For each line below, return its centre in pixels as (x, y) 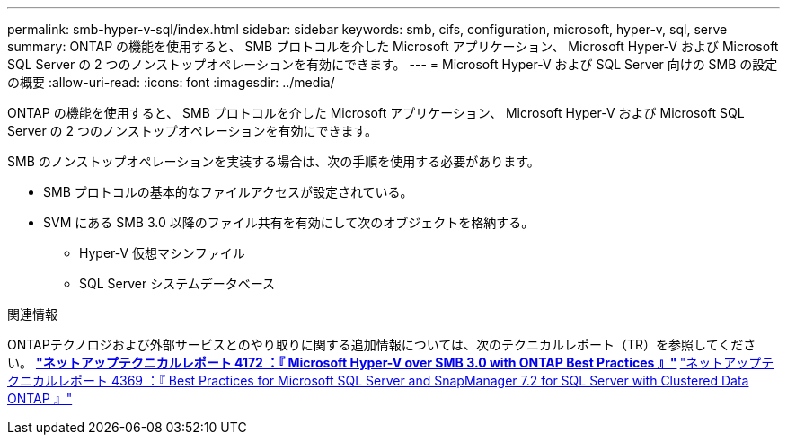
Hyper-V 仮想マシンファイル (162, 253)
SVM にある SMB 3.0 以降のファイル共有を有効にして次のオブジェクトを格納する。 (289, 222)
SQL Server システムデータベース (177, 283)
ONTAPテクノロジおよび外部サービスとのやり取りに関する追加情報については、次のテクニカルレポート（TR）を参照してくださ (382, 345)
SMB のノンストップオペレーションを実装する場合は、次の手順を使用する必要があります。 (274, 161)
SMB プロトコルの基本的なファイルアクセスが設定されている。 (228, 192)
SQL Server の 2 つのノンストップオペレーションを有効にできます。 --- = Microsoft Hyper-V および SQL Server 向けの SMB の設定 (393, 64)
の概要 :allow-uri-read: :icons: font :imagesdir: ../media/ (171, 82)
